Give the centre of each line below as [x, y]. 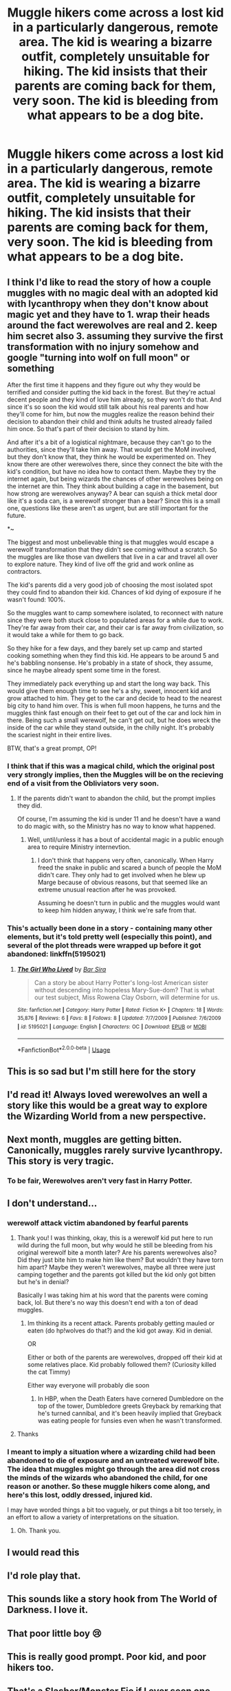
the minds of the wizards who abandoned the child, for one [108, 1477]
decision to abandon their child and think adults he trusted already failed [110, 421]
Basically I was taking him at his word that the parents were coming [112, 1295]
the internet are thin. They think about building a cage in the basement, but [113, 486]
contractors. [24, 571]
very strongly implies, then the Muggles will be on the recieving [115, 774]
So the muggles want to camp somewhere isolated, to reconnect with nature [115, 613]
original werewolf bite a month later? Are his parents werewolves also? [117, 1252]
